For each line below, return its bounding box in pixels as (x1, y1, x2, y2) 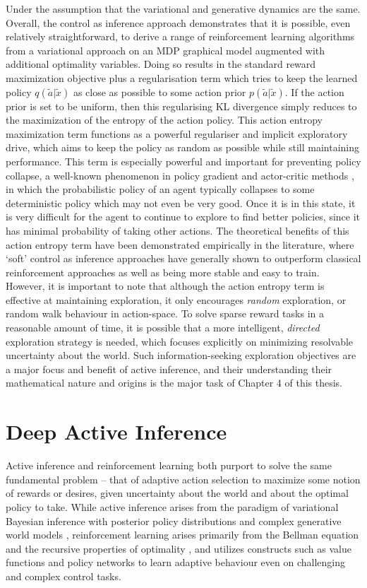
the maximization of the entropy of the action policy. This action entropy (6, 112, 323, 127)
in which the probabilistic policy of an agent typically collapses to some (6, 182, 315, 196)
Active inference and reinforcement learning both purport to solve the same (6, 458, 332, 473)
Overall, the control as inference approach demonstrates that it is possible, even (6, 15, 351, 30)
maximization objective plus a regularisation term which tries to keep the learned (6, 70, 358, 85)
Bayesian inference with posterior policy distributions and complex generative (6, 513, 342, 528)
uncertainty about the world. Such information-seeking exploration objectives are (6, 348, 356, 363)
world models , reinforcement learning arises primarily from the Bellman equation (6, 527, 359, 542)
